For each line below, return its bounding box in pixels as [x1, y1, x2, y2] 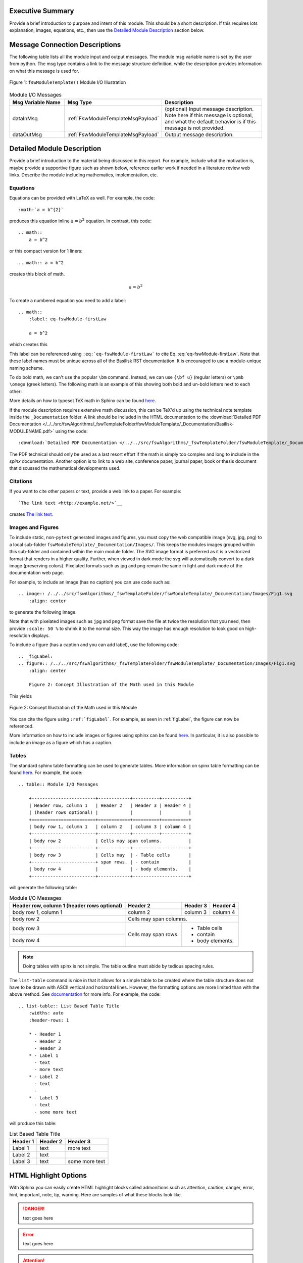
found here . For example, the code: [9, 769, 83, 775]
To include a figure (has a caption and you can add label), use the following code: [9, 642, 179, 648]
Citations [9, 478, 32, 485]
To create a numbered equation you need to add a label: [9, 297, 126, 303]
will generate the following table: [9, 885, 77, 891]
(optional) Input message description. [165, 105, 254, 112]
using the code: [55, 428, 88, 434]
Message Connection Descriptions [9, 40, 121, 49]
